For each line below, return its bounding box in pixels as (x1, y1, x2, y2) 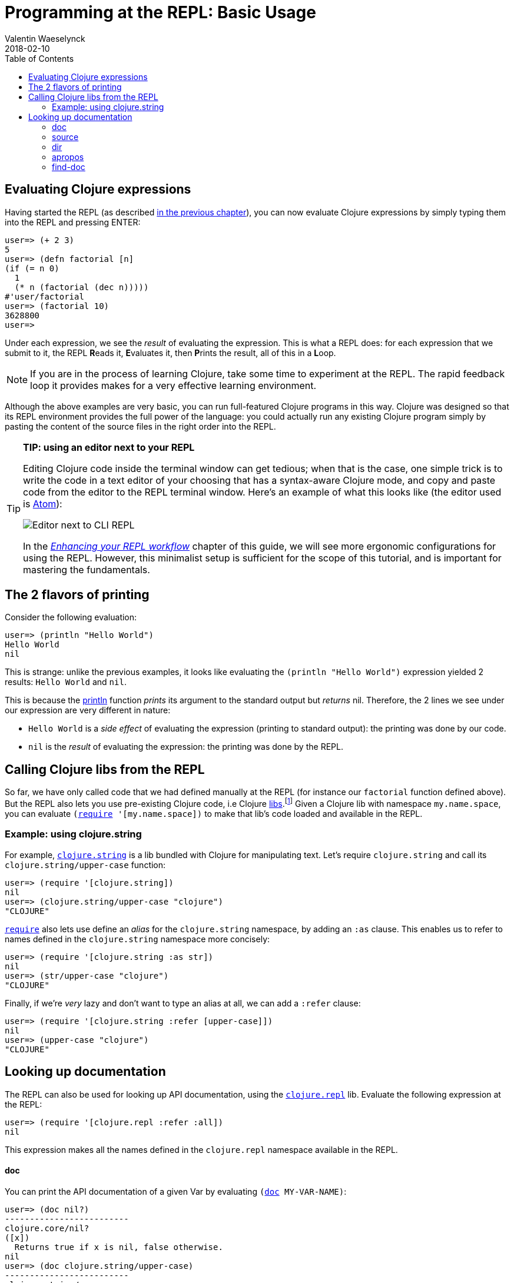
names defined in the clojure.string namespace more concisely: (5, 933, 270, 944)
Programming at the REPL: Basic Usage (5, 2, 316, 22)
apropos (52, 151, 84, 162)
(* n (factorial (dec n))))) (14, 282, 149, 292)
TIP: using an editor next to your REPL (23, 441, 195, 453)
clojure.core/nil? (5, 1223, 89, 1233)
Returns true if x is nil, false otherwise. (14, 1242, 223, 1252)
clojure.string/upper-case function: (5, 859, 166, 870)
